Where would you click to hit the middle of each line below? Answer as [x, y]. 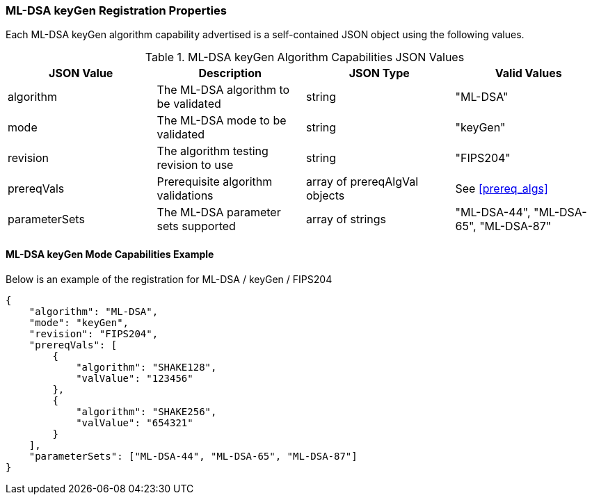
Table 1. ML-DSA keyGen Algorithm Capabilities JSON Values [305, 57]
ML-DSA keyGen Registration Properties [116, 10]
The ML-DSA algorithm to [223, 90]
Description [230, 73]
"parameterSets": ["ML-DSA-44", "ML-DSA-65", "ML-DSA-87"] [193, 456]
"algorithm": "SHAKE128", [146, 367]
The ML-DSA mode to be [222, 121]
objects [326, 196]
